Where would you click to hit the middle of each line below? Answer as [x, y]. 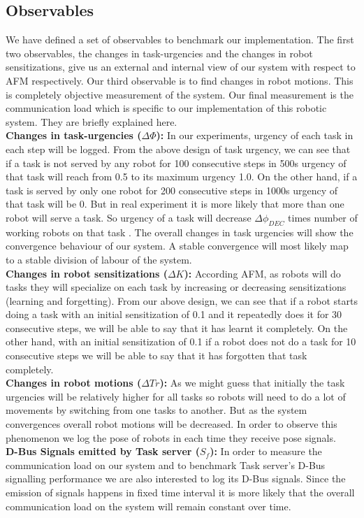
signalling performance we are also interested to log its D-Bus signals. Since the [176, 479]
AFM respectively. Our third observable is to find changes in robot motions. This [180, 80]
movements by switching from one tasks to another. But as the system [156, 410]
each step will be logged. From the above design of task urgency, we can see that [178, 149]
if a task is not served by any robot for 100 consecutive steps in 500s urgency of [176, 163]
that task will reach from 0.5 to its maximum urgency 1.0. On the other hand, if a [182, 177]
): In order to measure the [266, 451]
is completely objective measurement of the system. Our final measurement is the [180, 94]
